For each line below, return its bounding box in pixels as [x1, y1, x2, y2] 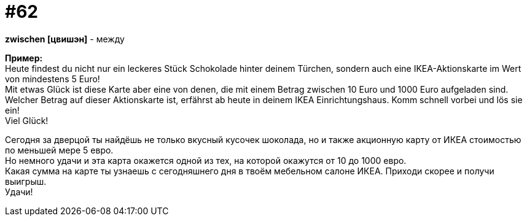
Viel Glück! [5, 115, 49, 126]
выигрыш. [5, 176, 47, 187]
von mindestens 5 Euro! [5, 73, 100, 84]
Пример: [5, 52, 43, 63]
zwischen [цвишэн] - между [5, 33, 125, 44]
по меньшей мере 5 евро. [5, 144, 114, 155]
